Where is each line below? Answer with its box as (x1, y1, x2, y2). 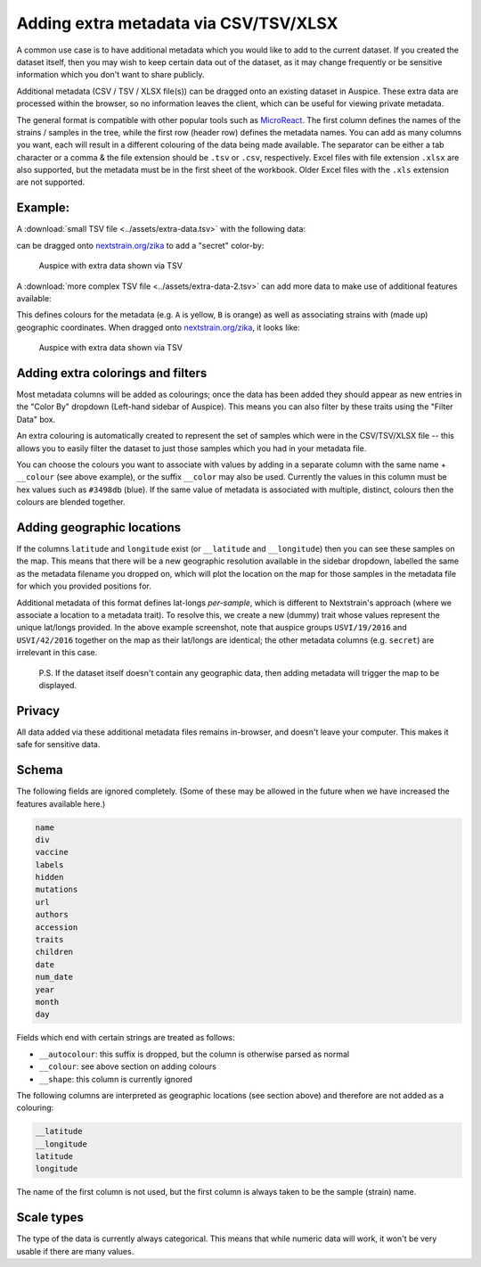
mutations (35, 884, 78, 895)
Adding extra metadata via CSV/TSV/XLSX (16, 13, 338, 33)
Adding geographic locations (16, 520, 182, 535)
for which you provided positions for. (16, 580, 151, 592)
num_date (35, 972, 74, 983)
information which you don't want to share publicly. (16, 70, 205, 80)
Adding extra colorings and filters (16, 366, 208, 381)
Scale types (16, 1210, 84, 1225)
